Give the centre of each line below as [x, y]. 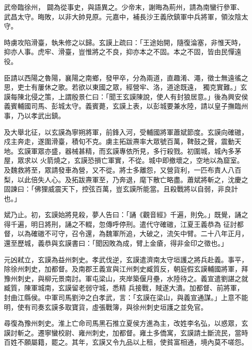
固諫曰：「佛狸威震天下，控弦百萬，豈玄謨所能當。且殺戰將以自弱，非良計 [121, 189]
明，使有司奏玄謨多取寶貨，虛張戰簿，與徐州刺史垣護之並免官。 [106, 307]
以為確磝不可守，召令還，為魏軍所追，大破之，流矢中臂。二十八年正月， [133, 233]
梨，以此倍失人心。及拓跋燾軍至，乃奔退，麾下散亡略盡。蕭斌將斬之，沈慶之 [126, 179]
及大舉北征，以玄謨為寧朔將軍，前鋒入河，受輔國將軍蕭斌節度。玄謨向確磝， [126, 132]
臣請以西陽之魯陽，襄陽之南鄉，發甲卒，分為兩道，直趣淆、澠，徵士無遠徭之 [126, 77]
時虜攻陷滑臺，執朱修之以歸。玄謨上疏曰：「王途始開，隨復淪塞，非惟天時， [124, 42]
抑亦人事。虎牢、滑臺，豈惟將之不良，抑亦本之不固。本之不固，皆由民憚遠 [123, 52]
